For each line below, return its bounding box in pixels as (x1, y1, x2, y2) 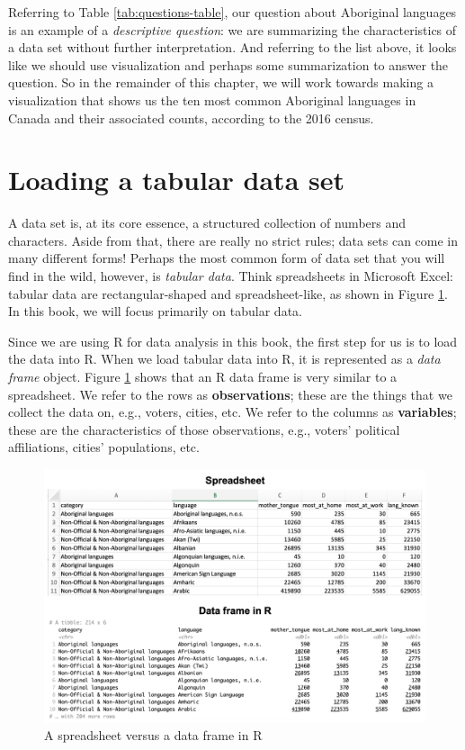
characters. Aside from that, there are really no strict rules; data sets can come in (8, 230, 459, 249)
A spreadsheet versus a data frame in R (44, 726, 263, 745)
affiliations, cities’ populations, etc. (8, 438, 200, 456)
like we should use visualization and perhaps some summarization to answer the (8, 55, 449, 74)
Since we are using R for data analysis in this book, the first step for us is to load (8, 331, 458, 350)
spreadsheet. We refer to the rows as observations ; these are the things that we (8, 384, 452, 403)
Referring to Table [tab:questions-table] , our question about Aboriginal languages (8, 3, 457, 21)
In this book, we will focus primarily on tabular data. (8, 302, 302, 321)
